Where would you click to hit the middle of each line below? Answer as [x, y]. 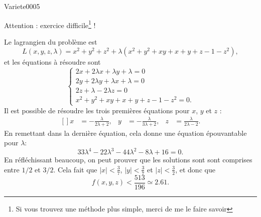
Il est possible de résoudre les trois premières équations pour [97, 110]
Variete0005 [22, 6]
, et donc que [195, 169]
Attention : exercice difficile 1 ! [50, 24]
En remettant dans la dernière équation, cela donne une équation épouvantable [125, 133]
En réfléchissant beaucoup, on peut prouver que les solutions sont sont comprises [128, 160]
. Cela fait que [75, 169]
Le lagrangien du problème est [51, 41]
